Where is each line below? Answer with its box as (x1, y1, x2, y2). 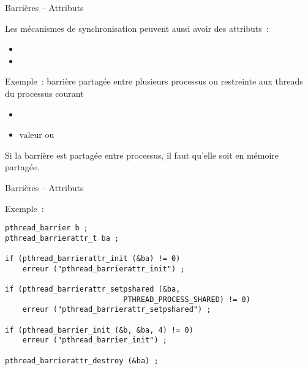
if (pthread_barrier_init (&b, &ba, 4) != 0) (5, 325, 193, 334)
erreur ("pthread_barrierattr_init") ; (22, 264, 185, 273)
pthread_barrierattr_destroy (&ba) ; (5, 356, 159, 365)
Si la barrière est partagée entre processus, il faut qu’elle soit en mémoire (5, 148, 279, 161)
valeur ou (19, 128, 54, 141)
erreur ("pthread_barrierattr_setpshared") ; (22, 305, 211, 314)
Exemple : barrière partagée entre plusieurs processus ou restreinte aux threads (5, 75, 303, 88)
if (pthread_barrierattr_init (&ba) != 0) (5, 254, 181, 263)
